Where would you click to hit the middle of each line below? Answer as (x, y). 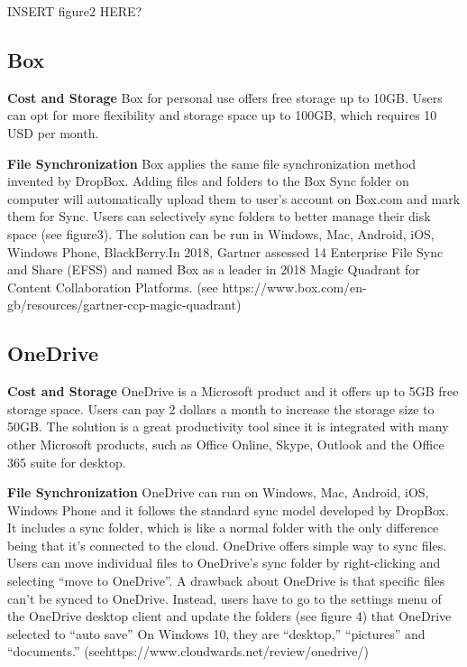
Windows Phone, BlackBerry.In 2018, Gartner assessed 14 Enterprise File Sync (225, 251)
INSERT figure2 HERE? (75, 11)
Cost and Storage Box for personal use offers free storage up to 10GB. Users (225, 97)
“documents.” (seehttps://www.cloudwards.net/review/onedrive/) (188, 651)
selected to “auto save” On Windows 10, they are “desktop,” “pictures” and (216, 633)
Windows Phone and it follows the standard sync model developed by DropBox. (228, 510)
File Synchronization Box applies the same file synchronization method (212, 163)
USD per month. (53, 132)
